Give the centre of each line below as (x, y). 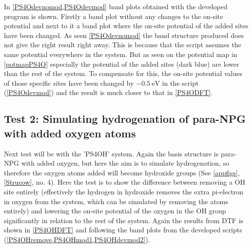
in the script (180, 83)
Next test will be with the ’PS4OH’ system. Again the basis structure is (111, 153)
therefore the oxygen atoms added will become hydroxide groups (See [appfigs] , (122, 172)
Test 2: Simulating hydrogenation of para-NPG (125, 119)
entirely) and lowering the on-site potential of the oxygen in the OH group (115, 211)
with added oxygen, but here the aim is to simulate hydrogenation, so (125, 163)
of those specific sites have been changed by (69, 83)
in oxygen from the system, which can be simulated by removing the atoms (116, 201)
